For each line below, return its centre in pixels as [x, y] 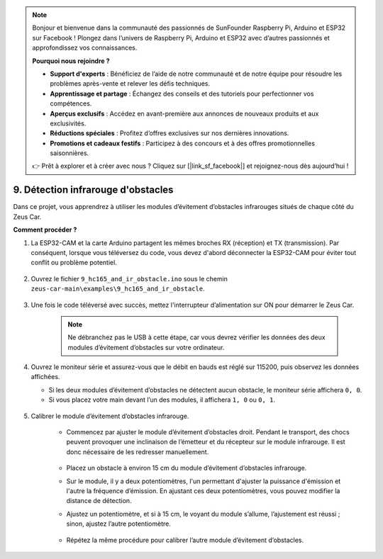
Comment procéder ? [45, 230]
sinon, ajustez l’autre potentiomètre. [119, 524]
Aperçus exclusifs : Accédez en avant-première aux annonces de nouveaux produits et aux [184, 113]
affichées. [45, 377]
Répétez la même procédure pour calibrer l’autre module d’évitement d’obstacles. [185, 540]
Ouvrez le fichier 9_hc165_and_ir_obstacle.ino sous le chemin [129, 278]
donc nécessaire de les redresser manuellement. [138, 452]
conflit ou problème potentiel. [74, 263]
